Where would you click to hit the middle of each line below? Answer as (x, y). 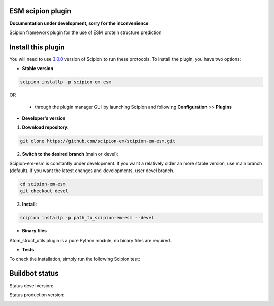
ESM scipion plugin (40, 11)
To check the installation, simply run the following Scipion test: (75, 259)
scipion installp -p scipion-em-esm (66, 82)
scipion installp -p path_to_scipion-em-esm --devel (87, 218)
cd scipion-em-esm (43, 184)
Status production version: (37, 295)
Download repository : (45, 127)
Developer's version (44, 118)
